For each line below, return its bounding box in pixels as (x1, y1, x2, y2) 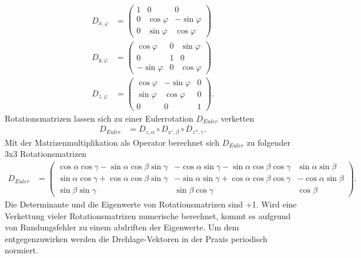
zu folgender (246, 136, 290, 148)
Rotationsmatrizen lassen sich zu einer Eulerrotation (5, 112, 193, 124)
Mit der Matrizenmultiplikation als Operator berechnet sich (5, 136, 220, 148)
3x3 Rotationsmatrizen (5, 148, 87, 160)
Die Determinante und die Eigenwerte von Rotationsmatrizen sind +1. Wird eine (5, 198, 297, 210)
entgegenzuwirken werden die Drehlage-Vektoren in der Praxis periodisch (5, 232, 268, 244)
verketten (220, 112, 255, 124)
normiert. (5, 244, 38, 256)
